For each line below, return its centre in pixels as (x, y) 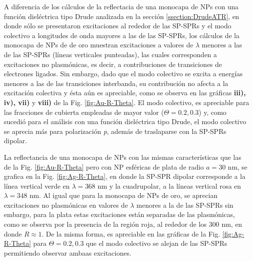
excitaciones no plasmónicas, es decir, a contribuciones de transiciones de (113, 64)
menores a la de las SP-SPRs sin (185, 205)
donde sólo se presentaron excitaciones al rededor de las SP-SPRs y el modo (118, 26)
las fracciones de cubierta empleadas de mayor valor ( (84, 112)
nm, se (238, 166)
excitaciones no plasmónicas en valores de (66, 205)
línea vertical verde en (37, 185)
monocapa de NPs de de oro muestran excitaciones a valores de (99, 45)
